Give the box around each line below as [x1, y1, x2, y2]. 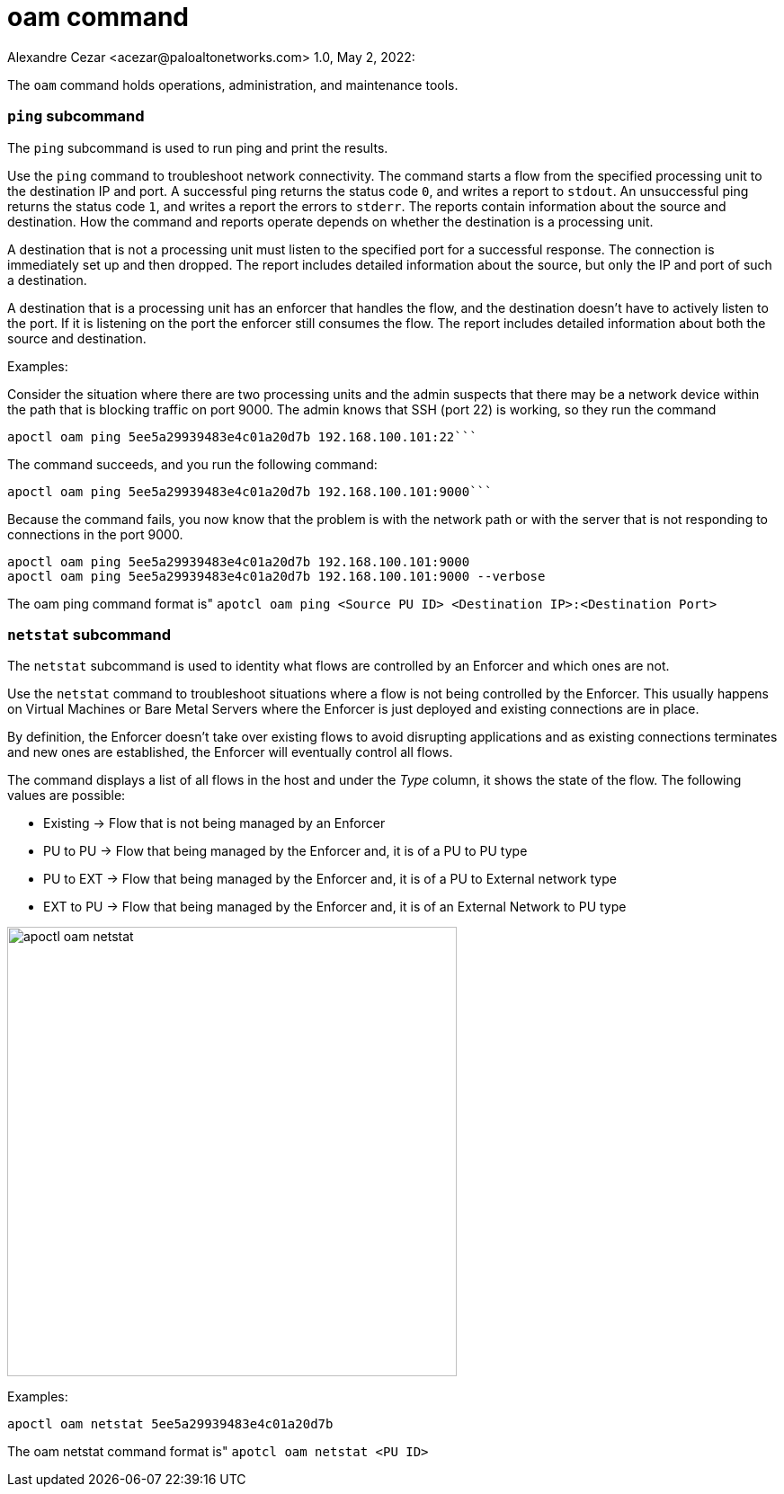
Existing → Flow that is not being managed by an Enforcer [43, 815, 386, 831]
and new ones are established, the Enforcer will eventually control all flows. [7, 744, 453, 760]
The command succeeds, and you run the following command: [7, 456, 378, 472]
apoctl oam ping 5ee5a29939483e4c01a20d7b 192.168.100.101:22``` [7, 429, 477, 444]
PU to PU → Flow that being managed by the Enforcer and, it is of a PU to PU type [43, 843, 528, 859]
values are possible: [7, 787, 126, 804]
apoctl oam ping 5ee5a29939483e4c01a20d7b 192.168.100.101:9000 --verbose [7, 568, 546, 583]
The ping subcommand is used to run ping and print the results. [7, 139, 388, 156]
